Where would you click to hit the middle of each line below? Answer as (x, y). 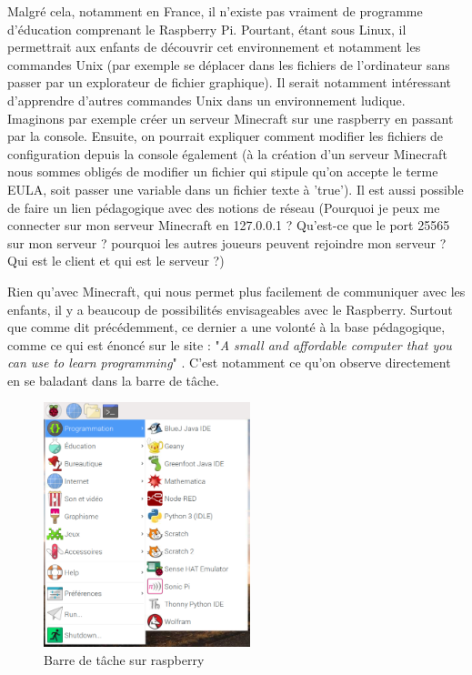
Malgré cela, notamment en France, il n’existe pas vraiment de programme (215, 11)
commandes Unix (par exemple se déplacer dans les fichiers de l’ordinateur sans (229, 64)
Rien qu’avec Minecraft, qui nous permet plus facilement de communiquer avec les (236, 291)
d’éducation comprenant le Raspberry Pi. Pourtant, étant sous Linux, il (207, 29)
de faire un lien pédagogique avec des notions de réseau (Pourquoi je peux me (224, 207)
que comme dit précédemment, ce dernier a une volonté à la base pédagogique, (226, 327)
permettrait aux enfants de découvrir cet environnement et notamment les (214, 47)
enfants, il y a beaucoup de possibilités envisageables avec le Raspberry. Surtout (230, 309)
